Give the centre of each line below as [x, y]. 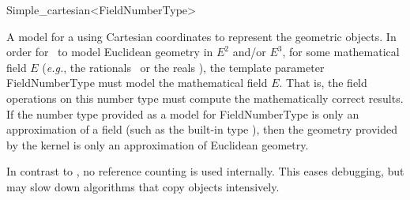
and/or [249, 52]
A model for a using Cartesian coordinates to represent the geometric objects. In [201, 36]
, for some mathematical [341, 52]
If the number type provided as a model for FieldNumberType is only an [183, 113]
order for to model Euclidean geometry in [110, 52]
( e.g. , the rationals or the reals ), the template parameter [183, 67]
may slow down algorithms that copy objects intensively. [143, 186]
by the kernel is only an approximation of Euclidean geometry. [158, 144]
